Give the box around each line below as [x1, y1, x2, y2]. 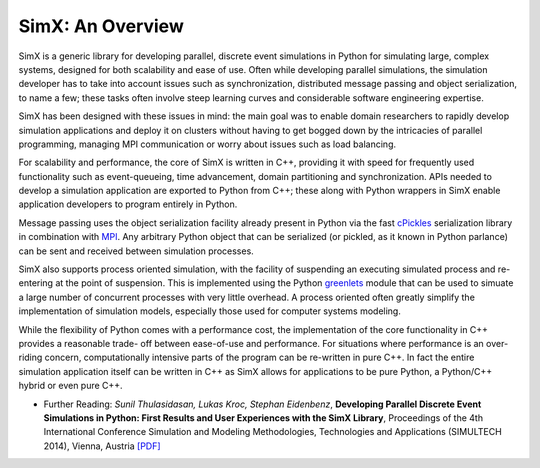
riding [18, 351, 43, 364]
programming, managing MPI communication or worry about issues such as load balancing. [18, 138, 397, 150]
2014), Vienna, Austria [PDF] [43, 440, 161, 452]
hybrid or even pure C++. [18, 380, 124, 392]
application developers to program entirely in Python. [18, 198, 238, 210]
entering [18, 277, 54, 289]
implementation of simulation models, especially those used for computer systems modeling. [18, 305, 402, 317]
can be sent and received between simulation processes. [18, 245, 254, 257]
